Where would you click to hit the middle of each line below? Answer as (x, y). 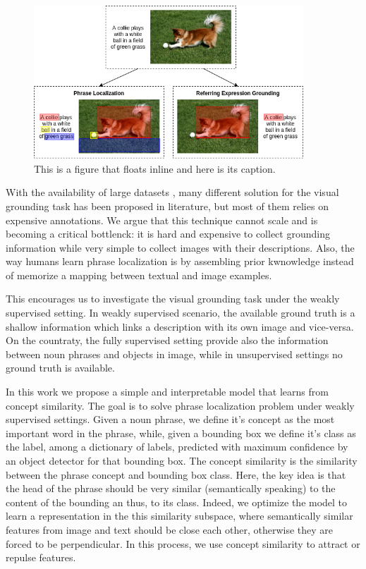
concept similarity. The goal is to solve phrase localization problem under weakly (180, 405)
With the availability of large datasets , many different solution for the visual (172, 192)
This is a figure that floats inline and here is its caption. (155, 168)
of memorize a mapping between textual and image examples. (139, 275)
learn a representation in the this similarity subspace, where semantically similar (179, 516)
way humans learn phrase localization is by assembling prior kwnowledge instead (180, 261)
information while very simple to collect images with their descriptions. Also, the (180, 247)
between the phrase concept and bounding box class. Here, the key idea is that (176, 474)
